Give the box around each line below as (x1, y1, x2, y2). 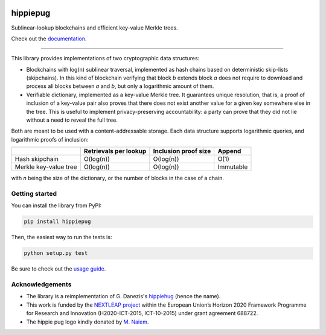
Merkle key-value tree (14, 163, 78, 171)
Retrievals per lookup (83, 147, 147, 155)
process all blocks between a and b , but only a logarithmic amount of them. (26, 83, 214, 90)
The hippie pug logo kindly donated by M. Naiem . (26, 318, 149, 325)
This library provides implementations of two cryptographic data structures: (11, 55, 200, 62)
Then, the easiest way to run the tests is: (11, 234, 112, 241)
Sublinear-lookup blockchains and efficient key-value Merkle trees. (11, 24, 178, 31)
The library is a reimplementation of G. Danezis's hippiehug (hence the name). (26, 293, 221, 300)
